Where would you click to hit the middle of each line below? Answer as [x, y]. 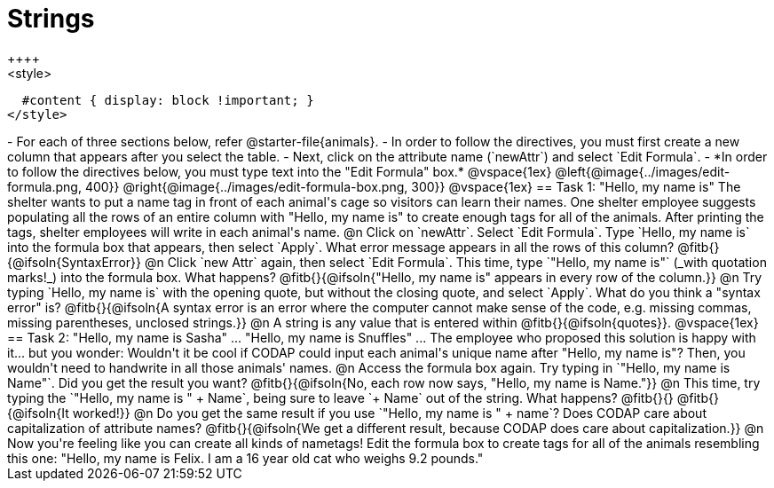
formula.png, [44, 186]
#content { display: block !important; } [168, 100]
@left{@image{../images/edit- [643, 171]
